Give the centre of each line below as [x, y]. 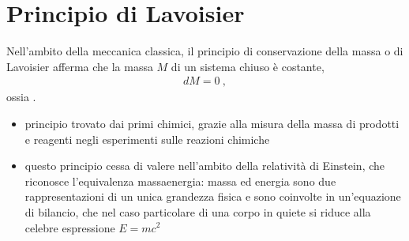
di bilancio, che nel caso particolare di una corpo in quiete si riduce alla [198, 211]
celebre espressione [70, 227]
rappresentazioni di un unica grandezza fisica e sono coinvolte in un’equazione [213, 196]
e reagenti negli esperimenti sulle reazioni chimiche [147, 139]
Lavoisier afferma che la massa [80, 66]
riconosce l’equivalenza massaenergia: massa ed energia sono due [180, 181]
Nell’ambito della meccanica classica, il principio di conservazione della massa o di [205, 51]
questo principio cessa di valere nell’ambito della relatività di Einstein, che [205, 166]
